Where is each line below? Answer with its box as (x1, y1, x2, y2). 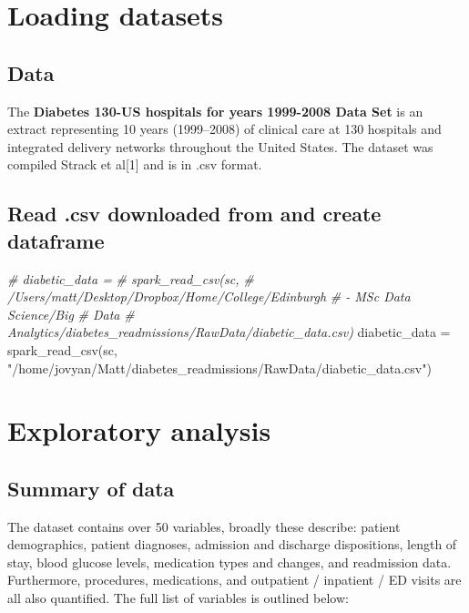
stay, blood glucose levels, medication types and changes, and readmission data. (7, 552, 452, 571)
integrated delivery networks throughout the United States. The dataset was (7, 137, 433, 156)
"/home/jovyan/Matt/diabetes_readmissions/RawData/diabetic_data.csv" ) (7, 358, 432, 377)
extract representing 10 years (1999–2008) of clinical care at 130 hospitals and (7, 119, 442, 138)
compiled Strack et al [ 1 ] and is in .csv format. (7, 155, 262, 174)
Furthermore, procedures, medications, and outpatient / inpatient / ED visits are (7, 570, 462, 589)
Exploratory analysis (7, 412, 271, 449)
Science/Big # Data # (7, 304, 135, 323)
